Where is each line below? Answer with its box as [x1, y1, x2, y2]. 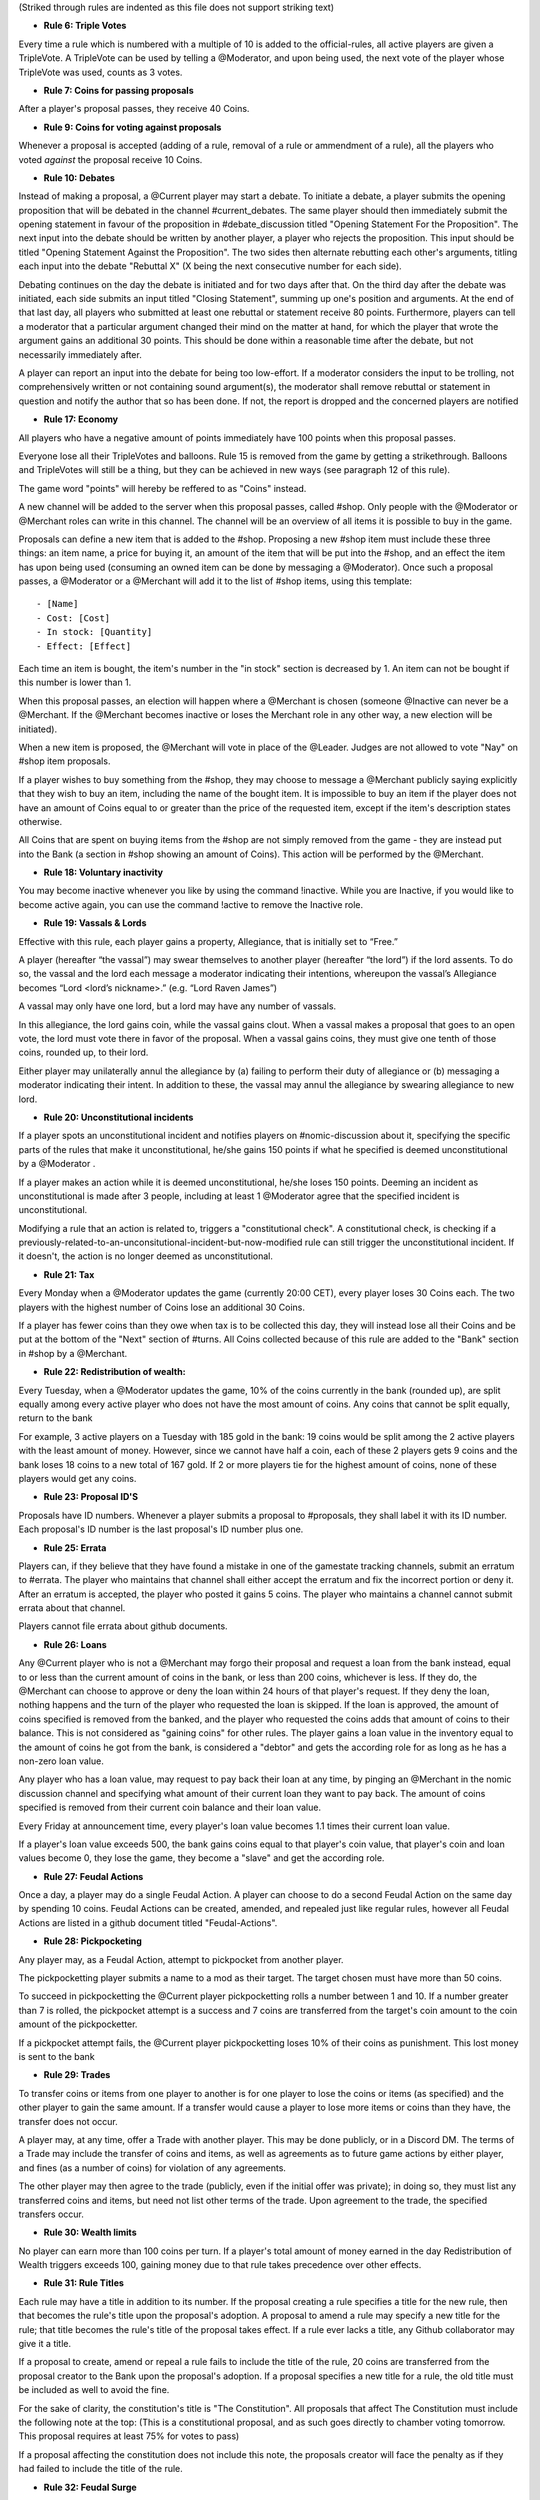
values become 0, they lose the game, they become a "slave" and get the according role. [18, 1852, 385, 1864]
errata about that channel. [18, 1602, 126, 1614]
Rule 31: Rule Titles [43, 2277, 125, 2289]
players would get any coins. [18, 1472, 137, 1484]
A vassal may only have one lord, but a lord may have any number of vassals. [18, 1000, 337, 1012]
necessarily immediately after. [18, 348, 142, 360]
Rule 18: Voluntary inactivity [43, 866, 164, 879]
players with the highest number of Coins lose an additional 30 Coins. [18, 1301, 305, 1313]
